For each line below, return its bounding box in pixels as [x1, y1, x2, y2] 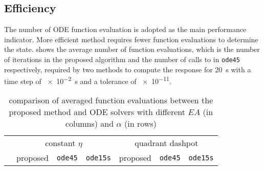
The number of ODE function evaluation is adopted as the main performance [4, 24, 247, 35]
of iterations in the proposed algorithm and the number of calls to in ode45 [4, 53, 240, 64]
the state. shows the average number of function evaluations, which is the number [4, 44, 260, 54]
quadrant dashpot [135, 137, 199, 149]
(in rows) [124, 118, 157, 130]
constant [45, 137, 76, 149]
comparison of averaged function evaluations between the [9, 94, 213, 106]
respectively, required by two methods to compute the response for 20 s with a [4, 64, 251, 74]
